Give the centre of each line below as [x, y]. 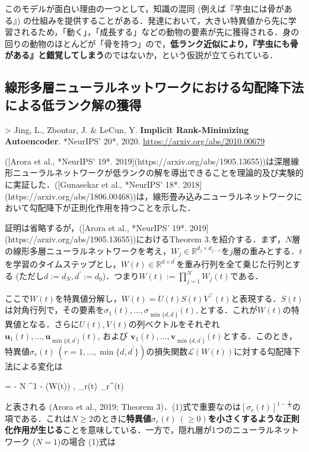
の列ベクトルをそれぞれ [174, 324]
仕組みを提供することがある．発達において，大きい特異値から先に [160, 20]
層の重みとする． [266, 250]
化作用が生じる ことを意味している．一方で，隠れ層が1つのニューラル [140, 430]
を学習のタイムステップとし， [63, 264]
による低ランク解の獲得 [73, 104]
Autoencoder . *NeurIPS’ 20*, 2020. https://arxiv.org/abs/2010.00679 [135, 141]
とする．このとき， [260, 335]
